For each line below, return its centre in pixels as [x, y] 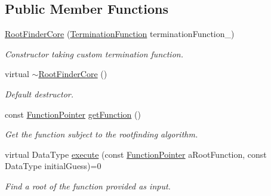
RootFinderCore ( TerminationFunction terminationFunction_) [120, 34]
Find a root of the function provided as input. [88, 186]
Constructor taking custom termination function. [94, 53]
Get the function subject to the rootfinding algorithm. [101, 134]
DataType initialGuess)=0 [53, 166]
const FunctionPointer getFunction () [73, 114]
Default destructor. [39, 94]
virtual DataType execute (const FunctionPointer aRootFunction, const [136, 154]
